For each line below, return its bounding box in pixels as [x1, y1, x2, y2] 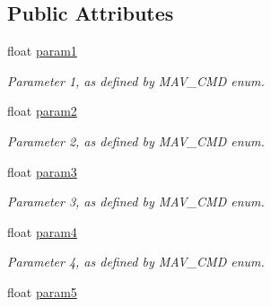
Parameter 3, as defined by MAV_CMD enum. [7, 192, 265, 211]
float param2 [7, 101, 77, 120]
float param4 [7, 222, 77, 241]
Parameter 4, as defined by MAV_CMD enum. [7, 252, 265, 271]
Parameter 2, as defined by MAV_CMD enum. [7, 131, 265, 150]
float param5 [7, 282, 77, 301]
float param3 [7, 162, 77, 180]
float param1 [7, 41, 77, 60]
